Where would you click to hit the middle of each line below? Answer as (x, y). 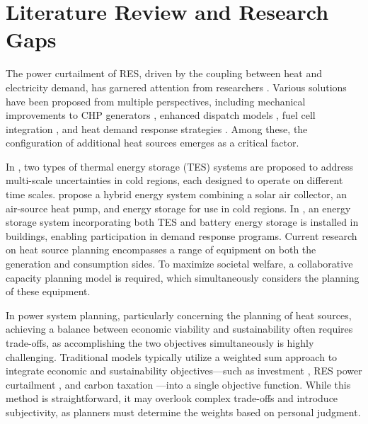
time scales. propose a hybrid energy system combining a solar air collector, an (177, 194)
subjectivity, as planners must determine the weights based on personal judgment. (183, 412)
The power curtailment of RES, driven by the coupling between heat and (164, 73)
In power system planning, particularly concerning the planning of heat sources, (179, 315)
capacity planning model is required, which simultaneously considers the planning (183, 277)
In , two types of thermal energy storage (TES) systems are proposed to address (179, 166)
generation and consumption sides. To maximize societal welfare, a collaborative (179, 264)
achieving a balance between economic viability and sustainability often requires (179, 329)
